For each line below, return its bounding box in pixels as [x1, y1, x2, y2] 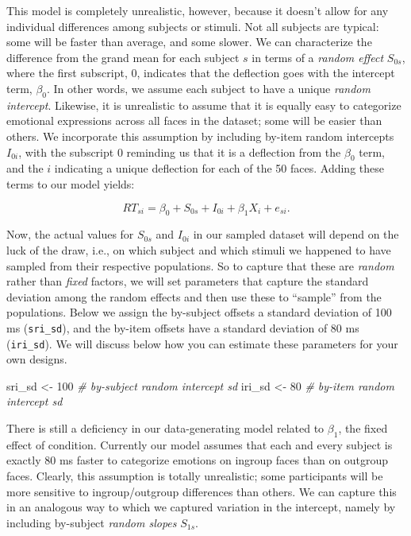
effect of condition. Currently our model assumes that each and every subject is [6, 436, 393, 452]
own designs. [6, 351, 67, 367]
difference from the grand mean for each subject [6, 49, 240, 65]
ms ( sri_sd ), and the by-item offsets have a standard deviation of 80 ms [6, 319, 359, 336]
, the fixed [338, 419, 388, 436]
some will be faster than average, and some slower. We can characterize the [6, 33, 372, 50]
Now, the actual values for [6, 226, 134, 243]
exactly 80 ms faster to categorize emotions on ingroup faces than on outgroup [6, 452, 389, 468]
